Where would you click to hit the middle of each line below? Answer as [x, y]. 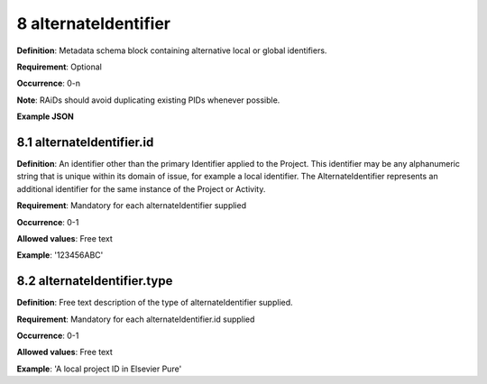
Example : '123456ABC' [60, 255]
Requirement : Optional [60, 67]
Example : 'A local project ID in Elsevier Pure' [99, 369]
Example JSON [45, 116]
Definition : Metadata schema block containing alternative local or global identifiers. [172, 50]
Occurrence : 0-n [49, 83]
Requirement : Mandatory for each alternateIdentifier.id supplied [136, 319]
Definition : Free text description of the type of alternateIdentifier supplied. [155, 303]
